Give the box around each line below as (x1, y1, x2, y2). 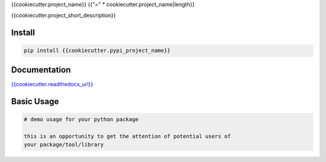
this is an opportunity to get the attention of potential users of (24, 132, 231, 140)
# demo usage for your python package (24, 116, 139, 123)
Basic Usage (11, 96, 59, 107)
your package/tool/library (24, 142, 104, 148)
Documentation (11, 64, 71, 75)
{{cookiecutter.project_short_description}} (11, 12, 116, 19)
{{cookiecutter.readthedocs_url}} (11, 80, 94, 87)
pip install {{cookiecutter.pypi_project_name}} (24, 47, 171, 54)
